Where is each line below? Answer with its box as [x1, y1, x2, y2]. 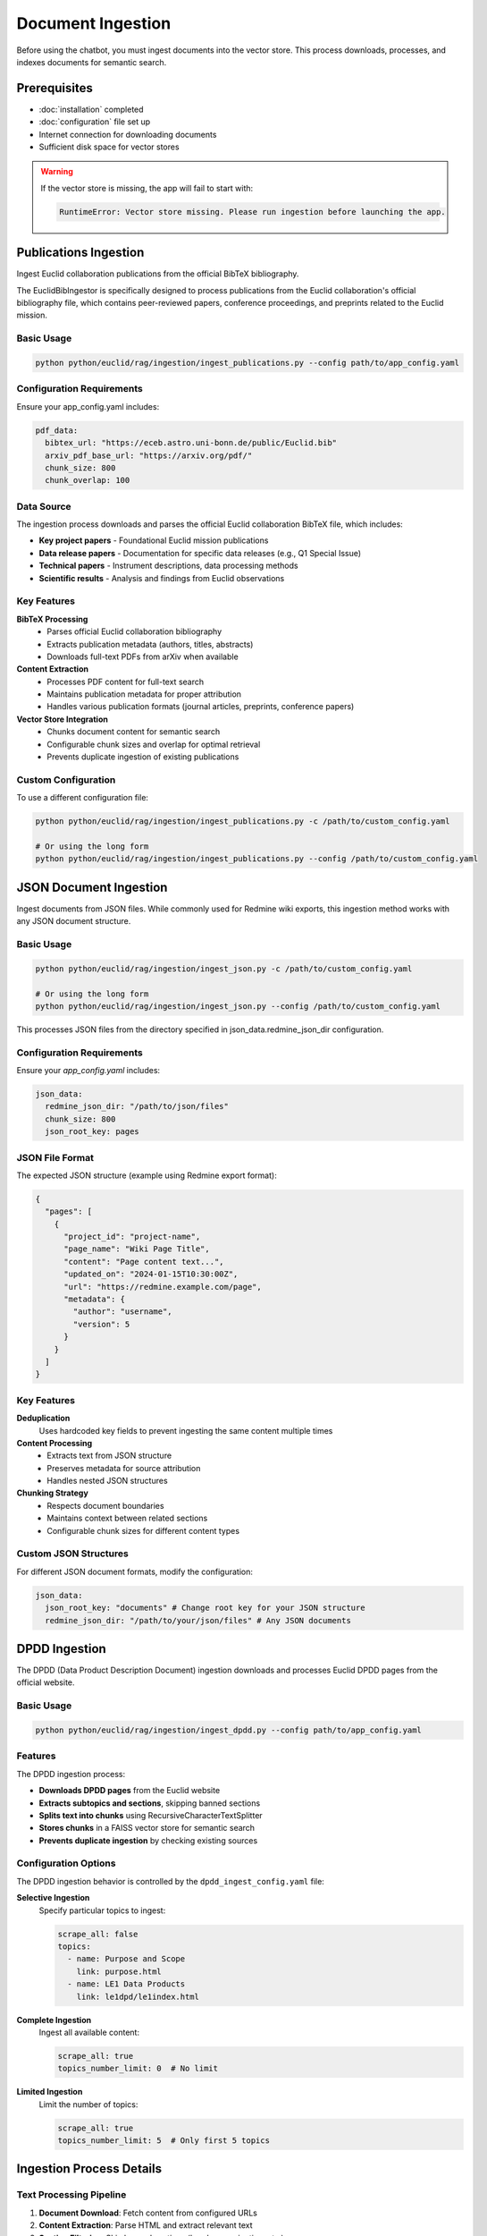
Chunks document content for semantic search [46, 726, 221, 737]
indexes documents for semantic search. [16, 56, 167, 67]
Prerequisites [16, 80, 93, 96]
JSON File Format [16, 1151, 94, 1164]
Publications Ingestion [16, 245, 145, 260]
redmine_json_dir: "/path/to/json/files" [45, 1101, 230, 1112]
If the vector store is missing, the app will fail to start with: [40, 182, 254, 193]
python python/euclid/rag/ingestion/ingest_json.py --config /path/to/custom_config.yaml [35, 1001, 441, 1011]
